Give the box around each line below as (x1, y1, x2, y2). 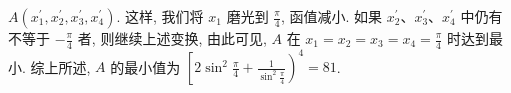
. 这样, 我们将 (116, 6, 204, 26)
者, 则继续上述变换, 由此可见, (77, 28, 267, 48)
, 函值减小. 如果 (280, 6, 382, 26)
